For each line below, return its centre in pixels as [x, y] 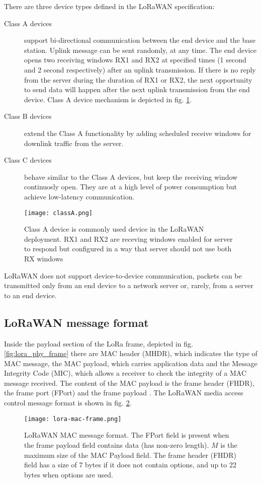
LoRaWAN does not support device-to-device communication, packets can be [123, 275]
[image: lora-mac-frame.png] [73, 419]
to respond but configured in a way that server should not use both [128, 249]
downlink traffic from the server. [74, 143]
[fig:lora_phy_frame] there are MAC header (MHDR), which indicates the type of [131, 353]
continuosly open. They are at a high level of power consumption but [130, 187]
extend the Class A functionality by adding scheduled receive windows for [138, 133]
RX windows [44, 258]
